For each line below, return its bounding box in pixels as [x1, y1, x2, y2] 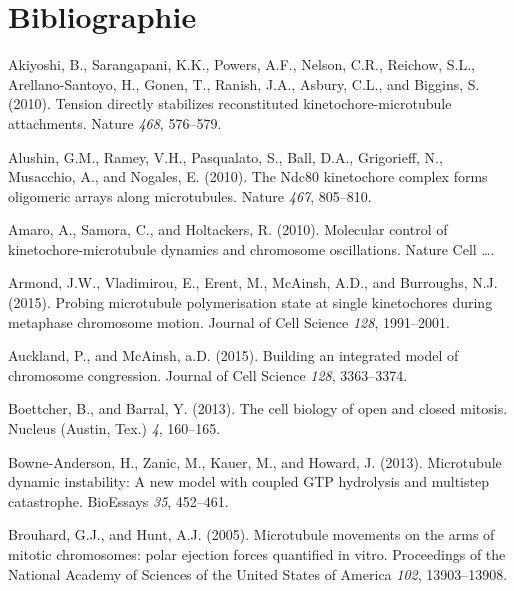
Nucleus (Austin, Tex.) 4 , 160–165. [8, 418, 221, 439]
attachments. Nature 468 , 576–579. [8, 112, 222, 133]
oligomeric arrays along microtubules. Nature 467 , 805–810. [8, 185, 372, 206]
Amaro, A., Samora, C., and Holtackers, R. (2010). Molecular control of [8, 219, 448, 240]
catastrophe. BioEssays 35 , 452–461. [8, 490, 229, 511]
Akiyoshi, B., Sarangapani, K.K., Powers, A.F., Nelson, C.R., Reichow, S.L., [8, 54, 476, 75]
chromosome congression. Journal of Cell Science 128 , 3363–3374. [8, 364, 408, 385]
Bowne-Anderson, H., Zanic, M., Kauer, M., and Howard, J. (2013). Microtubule [8, 451, 502, 472]
